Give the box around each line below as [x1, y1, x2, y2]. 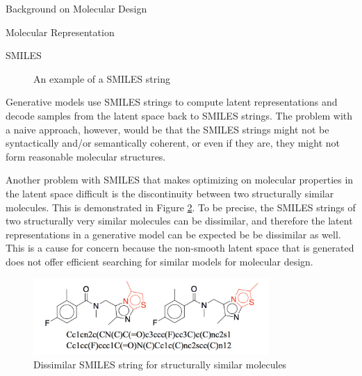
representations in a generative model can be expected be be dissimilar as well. [6, 227, 341, 241]
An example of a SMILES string [33, 71, 170, 85]
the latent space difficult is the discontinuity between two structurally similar [6, 186, 334, 200]
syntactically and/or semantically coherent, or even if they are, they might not [6, 136, 340, 150]
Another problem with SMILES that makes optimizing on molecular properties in [6, 172, 354, 187]
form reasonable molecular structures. [6, 149, 166, 163]
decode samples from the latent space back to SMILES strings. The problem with [6, 108, 353, 122]
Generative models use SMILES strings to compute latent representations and [6, 95, 338, 109]
